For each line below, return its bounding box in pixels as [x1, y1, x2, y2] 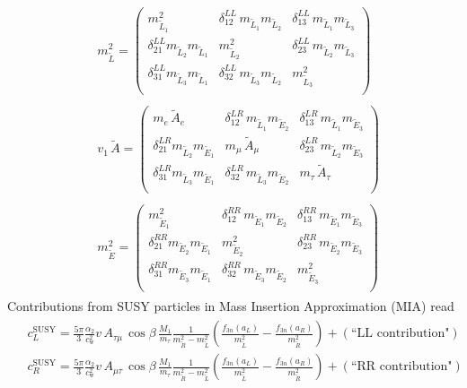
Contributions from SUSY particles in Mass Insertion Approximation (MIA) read [7, 296, 454, 315]
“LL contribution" [350, 327, 450, 341]
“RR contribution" [350, 360, 453, 374]
